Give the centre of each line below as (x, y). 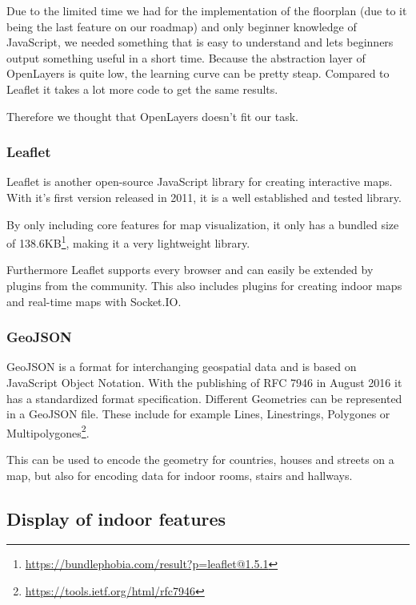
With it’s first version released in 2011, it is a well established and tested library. (204, 197)
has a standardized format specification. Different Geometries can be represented (204, 398)
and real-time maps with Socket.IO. (94, 301)
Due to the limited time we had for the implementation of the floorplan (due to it (207, 10)
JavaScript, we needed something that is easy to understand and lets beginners (200, 42)
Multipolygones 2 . (48, 431)
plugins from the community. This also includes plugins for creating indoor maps (204, 285)
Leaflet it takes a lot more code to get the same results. (142, 89)
